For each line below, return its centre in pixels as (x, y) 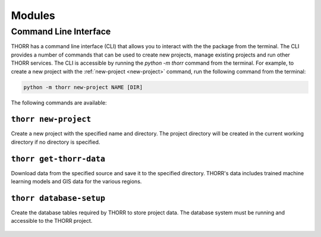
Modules (33, 15)
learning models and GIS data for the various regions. (76, 182)
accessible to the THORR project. (52, 221)
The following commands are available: (59, 102)
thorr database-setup (58, 198)
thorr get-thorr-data (58, 159)
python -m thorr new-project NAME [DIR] (83, 87)
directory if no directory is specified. (56, 142)
